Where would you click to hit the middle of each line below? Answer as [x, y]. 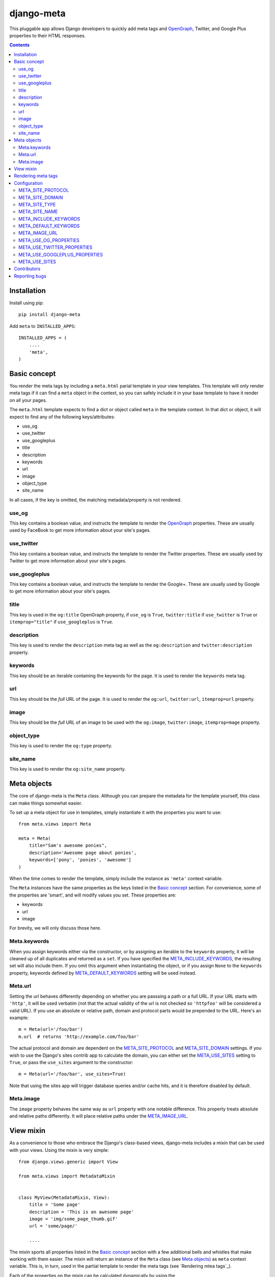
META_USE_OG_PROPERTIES [49, 240]
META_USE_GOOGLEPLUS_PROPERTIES [61, 254]
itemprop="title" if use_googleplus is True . [61, 622]
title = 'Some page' [54, 1205]
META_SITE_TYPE [37, 204]
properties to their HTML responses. [48, 35]
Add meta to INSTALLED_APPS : [43, 326]
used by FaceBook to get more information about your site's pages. [80, 530]
